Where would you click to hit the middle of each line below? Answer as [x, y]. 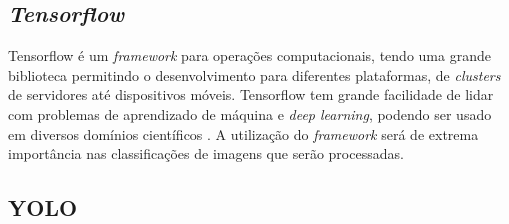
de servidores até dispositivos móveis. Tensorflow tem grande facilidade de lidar [251, 94]
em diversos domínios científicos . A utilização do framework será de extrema [243, 133]
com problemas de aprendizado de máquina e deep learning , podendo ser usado [250, 113]
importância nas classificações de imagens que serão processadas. [206, 153]
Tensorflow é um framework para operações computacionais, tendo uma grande [249, 55]
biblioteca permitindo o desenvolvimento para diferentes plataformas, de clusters [254, 74]
